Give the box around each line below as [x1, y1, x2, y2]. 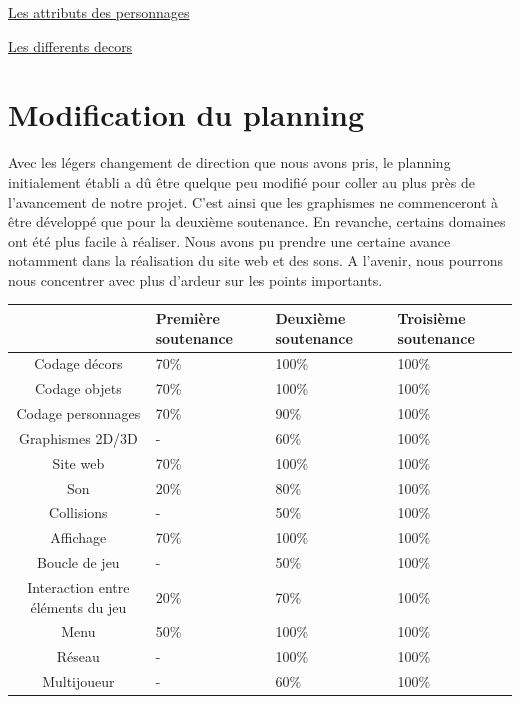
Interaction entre [27, 577, 130, 597]
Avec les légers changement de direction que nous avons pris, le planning [8, 152, 451, 173]
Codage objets [34, 378, 122, 399]
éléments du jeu [30, 596, 127, 617]
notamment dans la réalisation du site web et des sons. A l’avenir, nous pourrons [8, 250, 504, 271]
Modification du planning [8, 94, 365, 135]
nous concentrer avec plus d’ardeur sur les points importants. [8, 269, 383, 290]
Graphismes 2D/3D [18, 427, 138, 448]
